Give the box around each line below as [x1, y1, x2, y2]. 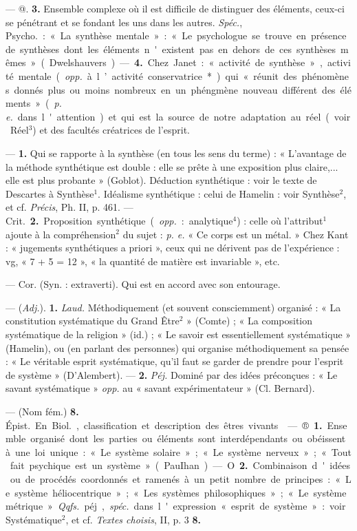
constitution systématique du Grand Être [6, 313, 180, 328]
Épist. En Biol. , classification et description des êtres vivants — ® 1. [6, 417, 323, 432]
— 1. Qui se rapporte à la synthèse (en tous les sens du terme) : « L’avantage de [6, 145, 347, 160]
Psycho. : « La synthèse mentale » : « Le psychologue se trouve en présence [6, 28, 347, 43]
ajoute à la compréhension [6, 227, 116, 241]
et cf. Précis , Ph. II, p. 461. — [6, 200, 133, 214]
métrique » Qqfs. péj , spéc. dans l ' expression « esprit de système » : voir [6, 499, 346, 513]
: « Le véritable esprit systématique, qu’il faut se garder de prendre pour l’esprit [6, 354, 344, 368]
